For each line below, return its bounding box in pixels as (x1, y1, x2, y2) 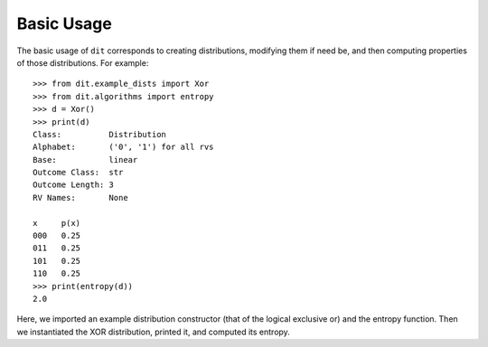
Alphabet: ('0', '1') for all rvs (33, 142, 214, 153)
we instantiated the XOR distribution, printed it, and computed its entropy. (16, 326, 291, 337)
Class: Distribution (33, 129, 167, 139)
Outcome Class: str (33, 167, 124, 178)
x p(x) (33, 218, 81, 228)
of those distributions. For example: (16, 57, 149, 68)
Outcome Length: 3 (33, 180, 115, 190)
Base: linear (33, 155, 138, 164)
